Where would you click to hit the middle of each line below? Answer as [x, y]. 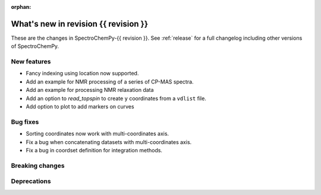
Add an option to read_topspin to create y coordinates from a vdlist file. [116, 98]
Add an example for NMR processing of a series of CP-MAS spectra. [110, 81]
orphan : [21, 7]
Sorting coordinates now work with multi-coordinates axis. [97, 134]
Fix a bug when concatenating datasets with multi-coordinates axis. [109, 142]
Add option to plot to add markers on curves [80, 106]
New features [31, 62]
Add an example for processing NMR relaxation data [90, 90]
